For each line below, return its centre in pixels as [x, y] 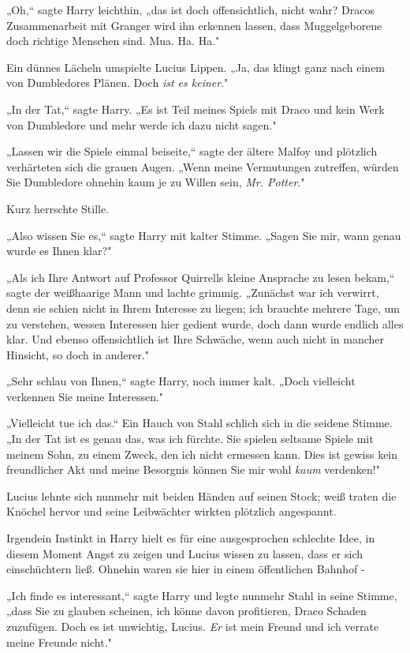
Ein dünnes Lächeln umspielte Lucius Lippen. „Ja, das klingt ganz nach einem [196, 67]
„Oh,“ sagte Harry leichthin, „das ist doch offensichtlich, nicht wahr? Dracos [190, 9]
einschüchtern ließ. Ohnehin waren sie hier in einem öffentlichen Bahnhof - [186, 569]
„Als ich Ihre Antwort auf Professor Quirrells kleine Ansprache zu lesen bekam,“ [201, 277]
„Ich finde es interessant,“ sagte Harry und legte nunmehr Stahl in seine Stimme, [202, 595]
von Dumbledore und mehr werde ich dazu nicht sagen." [142, 124]
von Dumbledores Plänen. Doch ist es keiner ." [117, 83]
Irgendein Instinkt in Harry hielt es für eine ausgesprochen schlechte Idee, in [191, 538]
